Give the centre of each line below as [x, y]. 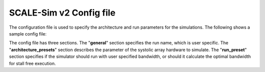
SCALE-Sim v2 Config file [62, 13]
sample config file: [28, 34]
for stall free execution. [32, 63]
